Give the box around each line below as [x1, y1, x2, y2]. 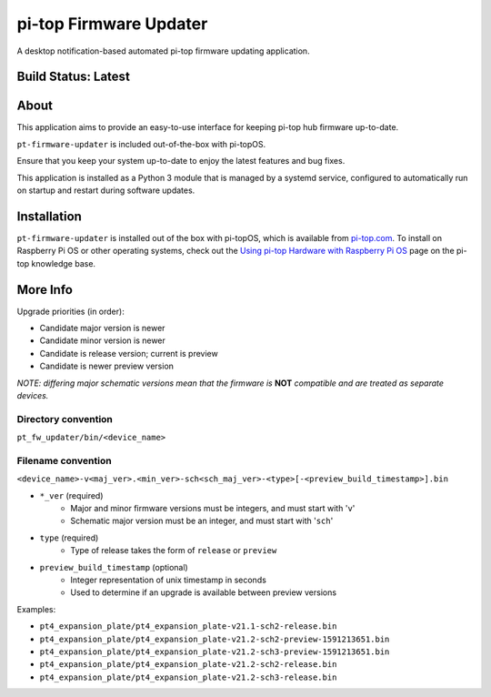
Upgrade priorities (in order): [16, 306, 125, 317]
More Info [16, 282, 73, 298]
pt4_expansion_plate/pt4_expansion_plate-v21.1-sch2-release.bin [39, 621, 337, 631]
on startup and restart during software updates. [16, 185, 195, 196]
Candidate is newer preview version [39, 360, 175, 372]
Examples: [16, 603, 56, 614]
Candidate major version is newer [39, 323, 165, 334]
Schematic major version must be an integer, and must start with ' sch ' [70, 515, 334, 527]
